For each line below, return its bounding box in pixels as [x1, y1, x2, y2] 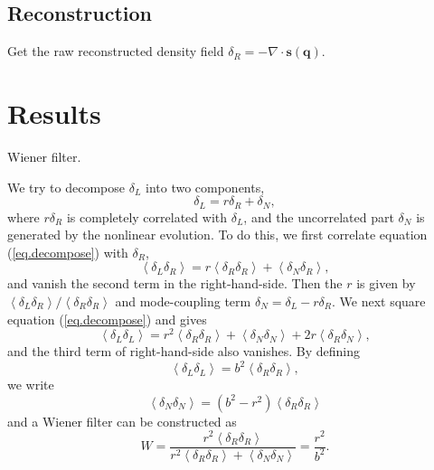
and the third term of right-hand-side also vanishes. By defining [7, 342, 360, 361]
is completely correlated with [66, 207, 227, 226]
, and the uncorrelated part [243, 207, 394, 226]
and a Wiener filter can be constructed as [7, 411, 237, 430]
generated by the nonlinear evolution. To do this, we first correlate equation [7, 225, 428, 244]
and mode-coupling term [115, 291, 251, 310]
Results [7, 94, 101, 131]
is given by [356, 274, 416, 293]
